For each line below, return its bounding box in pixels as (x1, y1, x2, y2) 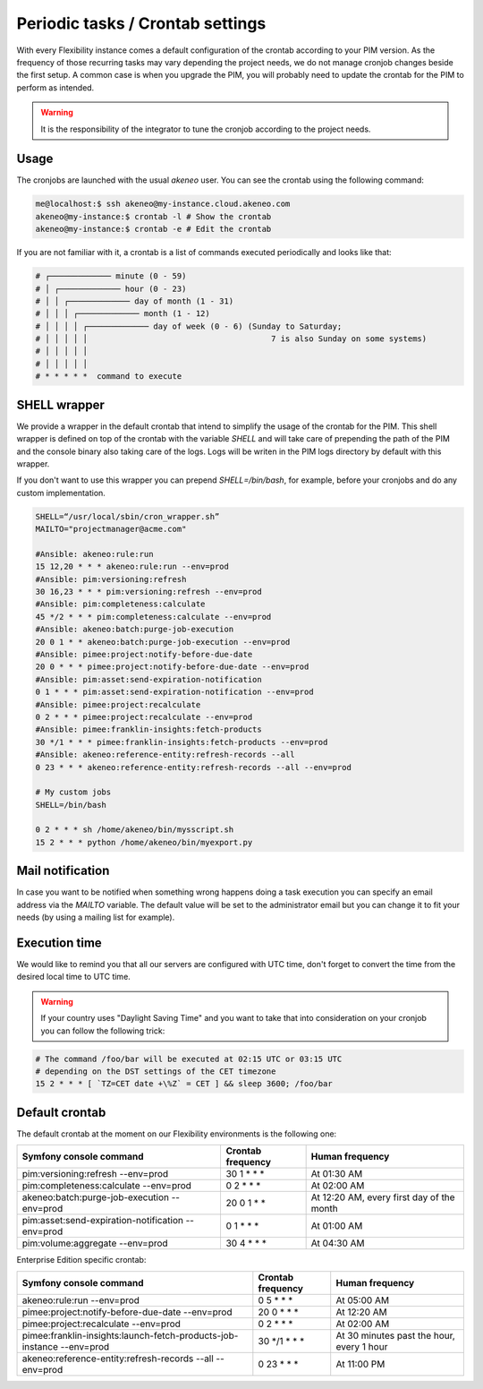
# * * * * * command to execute (35, 372, 182, 382)
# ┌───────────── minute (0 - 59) (35, 271, 187, 281)
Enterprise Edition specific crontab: (16, 1255, 147, 1265)
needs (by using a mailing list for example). (16, 912, 175, 922)
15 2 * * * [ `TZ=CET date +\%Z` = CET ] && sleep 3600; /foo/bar (35, 1079, 333, 1089)
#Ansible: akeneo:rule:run (35, 549, 154, 559)
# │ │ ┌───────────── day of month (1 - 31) (35, 296, 234, 306)
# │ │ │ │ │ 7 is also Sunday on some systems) (35, 334, 428, 344)
